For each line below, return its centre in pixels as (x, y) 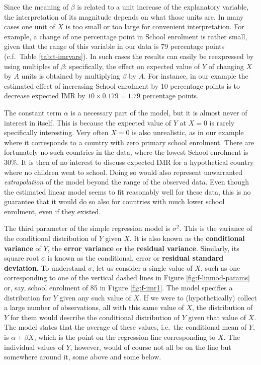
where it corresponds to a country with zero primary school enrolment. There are (129, 142)
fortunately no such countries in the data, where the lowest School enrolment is (126, 152)
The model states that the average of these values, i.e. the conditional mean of (125, 327)
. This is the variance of (216, 228)
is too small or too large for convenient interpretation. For (155, 26)
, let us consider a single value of (142, 267)
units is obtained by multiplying (71, 76)
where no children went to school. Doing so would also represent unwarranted (123, 172)
